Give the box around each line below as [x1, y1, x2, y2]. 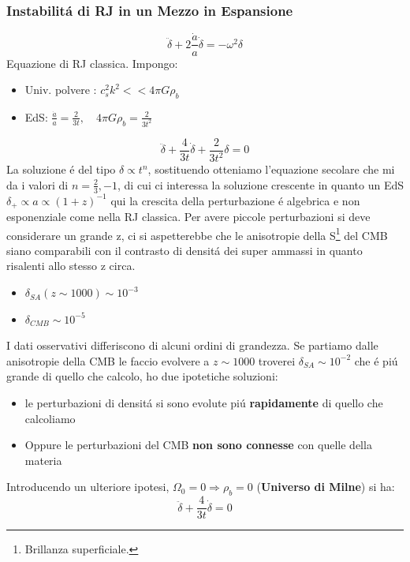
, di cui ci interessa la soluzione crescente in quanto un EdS [117, 176, 404, 193]
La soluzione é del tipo [6, 161, 116, 178]
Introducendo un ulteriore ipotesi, [6, 478, 170, 495]
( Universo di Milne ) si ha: [256, 478, 395, 495]
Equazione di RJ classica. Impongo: [6, 54, 178, 71]
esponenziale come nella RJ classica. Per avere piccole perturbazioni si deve [6, 208, 371, 225]
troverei [258, 352, 296, 369]
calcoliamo [24, 410, 76, 426]
